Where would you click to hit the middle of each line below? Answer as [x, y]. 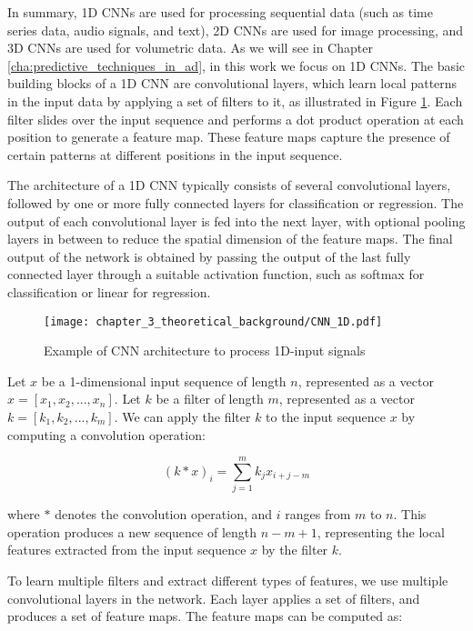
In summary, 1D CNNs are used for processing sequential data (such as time [220, 12]
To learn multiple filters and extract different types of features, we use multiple [228, 581]
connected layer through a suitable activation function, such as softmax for [216, 274]
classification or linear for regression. [109, 291]
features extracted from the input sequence [127, 550]
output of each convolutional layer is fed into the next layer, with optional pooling [236, 220]
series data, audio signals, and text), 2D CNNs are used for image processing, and [236, 30]
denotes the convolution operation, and [164, 514]
